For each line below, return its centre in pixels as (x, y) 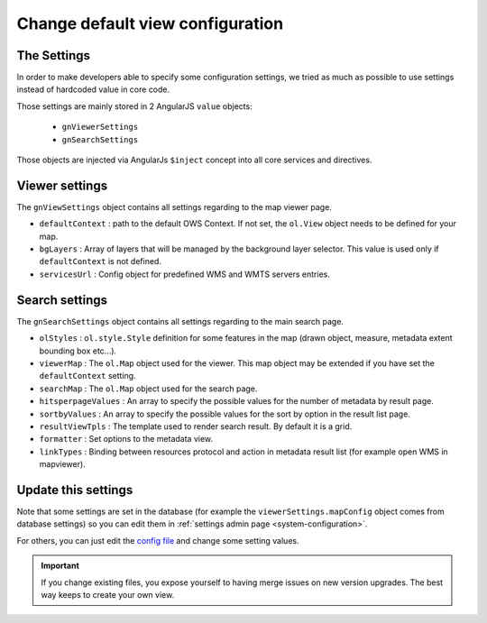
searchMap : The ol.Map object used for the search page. (148, 389)
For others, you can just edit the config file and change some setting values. (158, 540)
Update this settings (75, 490)
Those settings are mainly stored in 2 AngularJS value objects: (134, 106)
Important (60, 566)
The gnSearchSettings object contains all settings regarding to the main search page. (180, 321)
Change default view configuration (150, 23)
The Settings (53, 55)
